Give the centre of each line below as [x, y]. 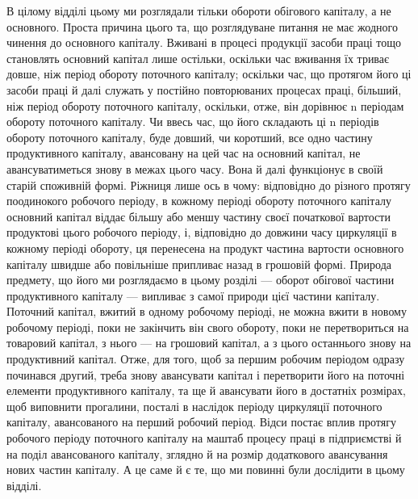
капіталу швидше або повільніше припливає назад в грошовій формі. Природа [199, 264]
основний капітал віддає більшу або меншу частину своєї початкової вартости [199, 216]
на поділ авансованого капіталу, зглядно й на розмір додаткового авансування [197, 453]
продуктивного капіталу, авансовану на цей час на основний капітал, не [184, 153]
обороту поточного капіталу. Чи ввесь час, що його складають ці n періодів [193, 122]
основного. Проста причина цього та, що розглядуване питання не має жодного [202, 26]
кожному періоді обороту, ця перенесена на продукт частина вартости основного [205, 247]
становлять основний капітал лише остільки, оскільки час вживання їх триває [198, 58]
